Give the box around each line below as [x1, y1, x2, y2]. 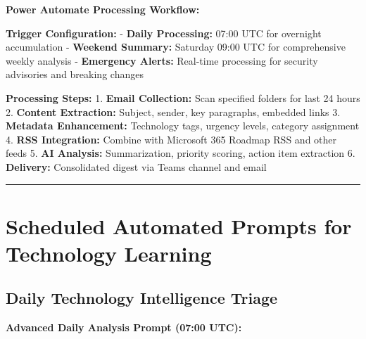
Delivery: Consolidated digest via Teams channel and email [6, 159, 267, 174]
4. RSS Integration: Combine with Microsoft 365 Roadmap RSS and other [6, 132, 337, 146]
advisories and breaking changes [6, 67, 144, 82]
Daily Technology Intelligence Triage [6, 287, 278, 309]
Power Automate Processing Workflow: [6, 2, 200, 16]
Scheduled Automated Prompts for [6, 211, 352, 240]
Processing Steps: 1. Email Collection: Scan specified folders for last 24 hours [6, 90, 360, 105]
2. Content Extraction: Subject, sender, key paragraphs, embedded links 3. [6, 104, 341, 119]
